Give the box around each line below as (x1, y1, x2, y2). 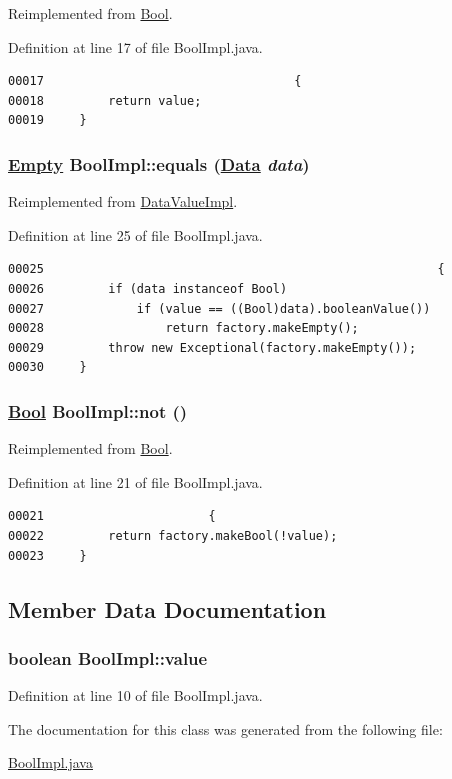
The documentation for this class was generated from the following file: (8, 718, 443, 739)
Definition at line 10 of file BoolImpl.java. (8, 685, 263, 706)
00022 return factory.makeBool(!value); (8, 528, 338, 543)
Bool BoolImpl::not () (8, 398, 188, 423)
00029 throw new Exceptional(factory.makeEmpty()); (8, 340, 417, 355)
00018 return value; (8, 93, 202, 108)
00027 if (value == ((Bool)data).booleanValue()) (8, 301, 431, 316)
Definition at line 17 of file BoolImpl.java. (8, 36, 263, 57)
